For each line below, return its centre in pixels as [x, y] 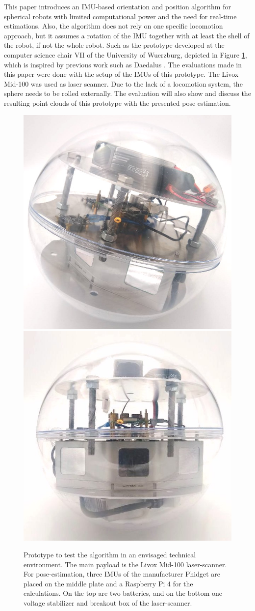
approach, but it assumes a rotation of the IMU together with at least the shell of [127, 35]
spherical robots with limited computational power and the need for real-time [120, 16]
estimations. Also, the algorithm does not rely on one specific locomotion [114, 26]
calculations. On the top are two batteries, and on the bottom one [123, 593]
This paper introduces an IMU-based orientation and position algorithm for [117, 6]
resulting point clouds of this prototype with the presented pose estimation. [117, 103]
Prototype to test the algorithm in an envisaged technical [110, 555]
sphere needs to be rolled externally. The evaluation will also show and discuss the [127, 93]
